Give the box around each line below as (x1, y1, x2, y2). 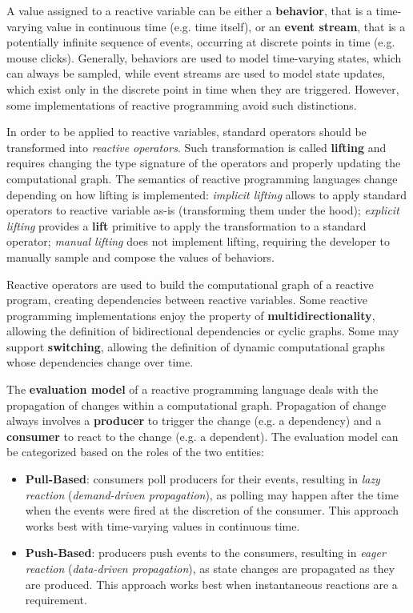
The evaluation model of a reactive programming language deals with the (6, 381, 379, 398)
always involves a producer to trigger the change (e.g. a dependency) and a (6, 412, 382, 429)
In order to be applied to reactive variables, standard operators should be (6, 123, 367, 140)
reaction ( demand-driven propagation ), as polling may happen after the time (25, 486, 399, 503)
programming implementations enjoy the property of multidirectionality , (6, 306, 375, 323)
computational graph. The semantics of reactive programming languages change (6, 170, 398, 186)
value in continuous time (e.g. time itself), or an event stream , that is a (46, 18, 406, 34)
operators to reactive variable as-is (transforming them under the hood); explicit (6, 202, 399, 218)
